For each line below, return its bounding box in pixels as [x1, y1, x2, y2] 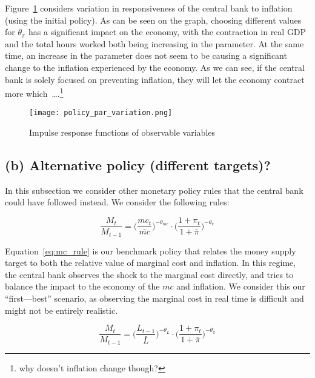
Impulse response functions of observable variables [29, 126, 216, 139]
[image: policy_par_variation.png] [29, 108, 173, 118]
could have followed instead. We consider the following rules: [5, 196, 230, 208]
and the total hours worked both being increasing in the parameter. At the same [5, 37, 304, 50]
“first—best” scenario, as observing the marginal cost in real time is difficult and [5, 291, 304, 304]
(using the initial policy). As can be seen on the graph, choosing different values [5, 13, 302, 26]
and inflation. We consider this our [176, 280, 305, 293]
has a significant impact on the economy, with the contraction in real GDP [28, 25, 307, 38]
